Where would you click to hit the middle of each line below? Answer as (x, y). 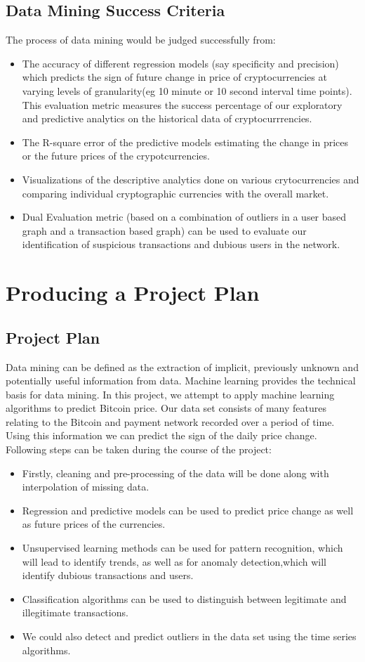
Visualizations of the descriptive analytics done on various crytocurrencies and (191, 179)
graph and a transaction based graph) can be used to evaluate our (164, 230)
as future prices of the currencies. (94, 524)
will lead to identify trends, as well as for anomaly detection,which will (174, 561)
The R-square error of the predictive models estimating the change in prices (185, 142)
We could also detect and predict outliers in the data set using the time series (189, 636)
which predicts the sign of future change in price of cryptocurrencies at (174, 77)
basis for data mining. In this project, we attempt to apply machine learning (170, 394)
